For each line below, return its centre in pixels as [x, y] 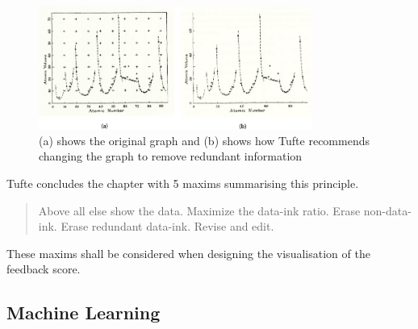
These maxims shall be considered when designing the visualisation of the [188, 253]
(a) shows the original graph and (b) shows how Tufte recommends [204, 140]
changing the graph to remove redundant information [171, 156]
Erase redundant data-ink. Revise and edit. [167, 226]
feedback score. [44, 269]
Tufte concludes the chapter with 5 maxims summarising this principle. [183, 183]
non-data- [387, 210]
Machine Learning [84, 312]
